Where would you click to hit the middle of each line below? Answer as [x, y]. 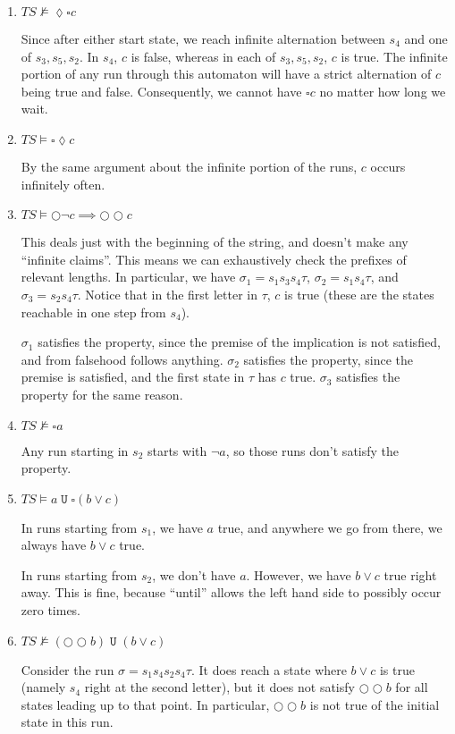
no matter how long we [383, 91]
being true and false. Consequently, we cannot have [161, 91]
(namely [43, 687]
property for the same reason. [102, 394]
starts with [177, 450]
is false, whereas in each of [203, 56]
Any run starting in [75, 450]
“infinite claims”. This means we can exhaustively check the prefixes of [214, 259]
